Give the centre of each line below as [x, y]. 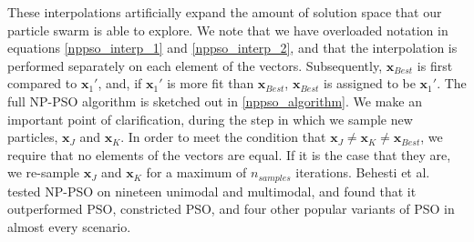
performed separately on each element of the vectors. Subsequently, [195, 65]
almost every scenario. [69, 226]
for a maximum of [196, 172]
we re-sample [44, 172]
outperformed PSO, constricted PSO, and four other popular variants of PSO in [231, 209]
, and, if [120, 83]
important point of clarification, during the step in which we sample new [210, 119]
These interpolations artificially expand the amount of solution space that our [225, 12]
